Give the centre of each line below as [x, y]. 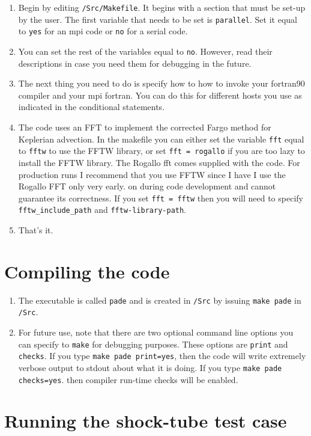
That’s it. [36, 230]
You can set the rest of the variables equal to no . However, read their [145, 51]
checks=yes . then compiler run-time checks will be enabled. [128, 379]
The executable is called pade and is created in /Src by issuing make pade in [160, 300]
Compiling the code [87, 271]
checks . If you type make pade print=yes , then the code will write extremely [162, 356]
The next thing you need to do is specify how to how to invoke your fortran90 [162, 83]
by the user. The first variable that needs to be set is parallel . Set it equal [158, 19]
